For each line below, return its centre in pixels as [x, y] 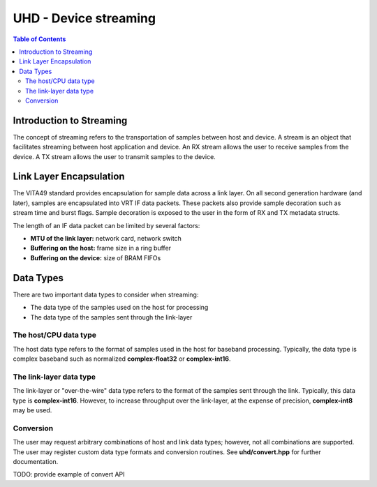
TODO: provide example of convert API [69, 474]
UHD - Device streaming [84, 18]
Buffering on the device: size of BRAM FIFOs [96, 257]
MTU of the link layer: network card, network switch [106, 239]
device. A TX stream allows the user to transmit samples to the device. [114, 156]
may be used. [32, 410]
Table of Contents [39, 39]
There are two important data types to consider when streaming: [106, 294]
